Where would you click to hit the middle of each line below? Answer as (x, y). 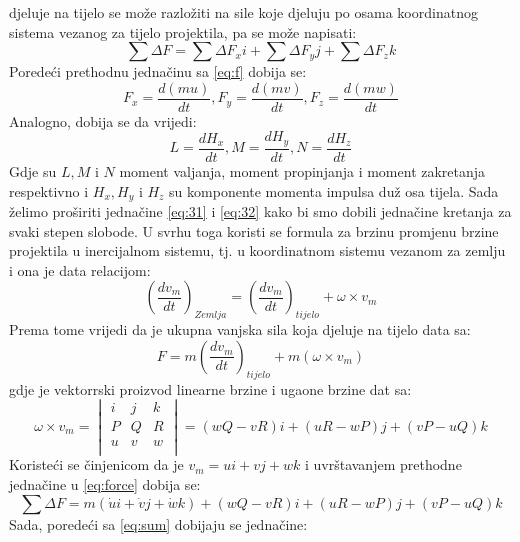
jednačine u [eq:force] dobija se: (105, 484)
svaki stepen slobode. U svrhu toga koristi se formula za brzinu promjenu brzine (254, 230)
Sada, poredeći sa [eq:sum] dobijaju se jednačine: (158, 523)
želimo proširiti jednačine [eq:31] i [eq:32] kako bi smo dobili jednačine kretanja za (260, 210)
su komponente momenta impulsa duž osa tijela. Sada (334, 190)
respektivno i (49, 190)
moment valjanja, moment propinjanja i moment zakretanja (302, 170)
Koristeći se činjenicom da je (96, 464)
